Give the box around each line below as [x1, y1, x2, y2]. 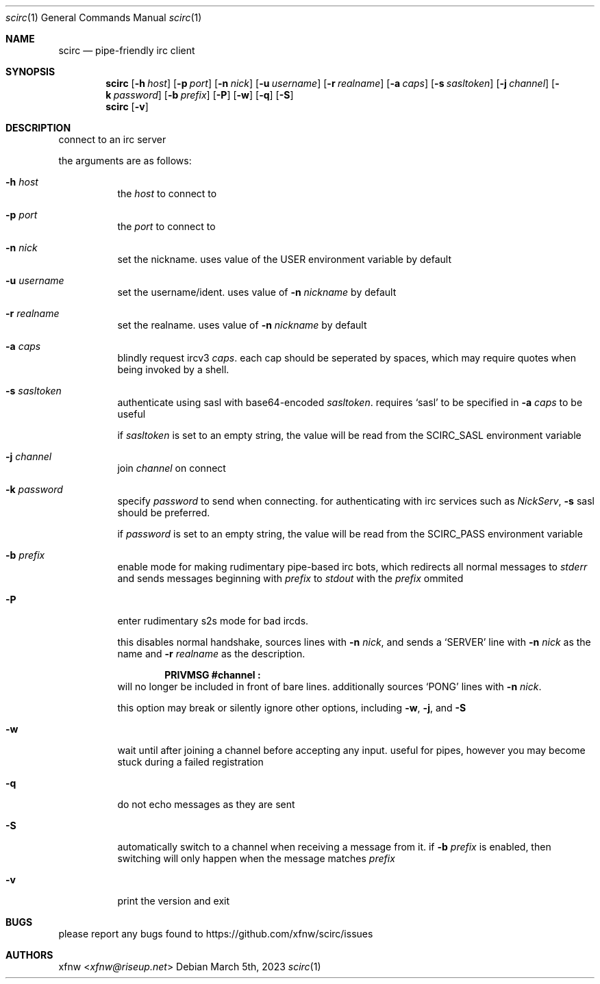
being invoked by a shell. [117, 364, 229, 375]
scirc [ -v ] [105, 101, 149, 112]
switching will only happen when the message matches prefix [117, 853, 395, 864]
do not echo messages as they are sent [117, 798, 295, 810]
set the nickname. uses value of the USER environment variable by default [117, 253, 452, 265]
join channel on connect [117, 462, 226, 474]
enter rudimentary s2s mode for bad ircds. [117, 615, 309, 627]
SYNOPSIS [5, 66, 55, 77]
